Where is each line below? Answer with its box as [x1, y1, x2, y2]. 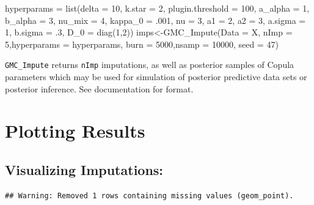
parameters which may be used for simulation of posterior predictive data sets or [5, 70, 307, 83]
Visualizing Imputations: [5, 160, 164, 179]
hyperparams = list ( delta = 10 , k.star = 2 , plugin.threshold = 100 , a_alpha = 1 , [5, 2, 310, 14]
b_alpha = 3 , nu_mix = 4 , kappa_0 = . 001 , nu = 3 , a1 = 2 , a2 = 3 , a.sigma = [5, 13, 306, 26]
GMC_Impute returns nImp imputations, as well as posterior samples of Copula [5, 58, 294, 71]
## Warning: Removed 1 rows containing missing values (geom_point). [5, 191, 294, 200]
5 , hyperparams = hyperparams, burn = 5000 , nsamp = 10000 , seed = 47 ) [5, 37, 279, 50]
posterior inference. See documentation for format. [5, 82, 194, 95]
